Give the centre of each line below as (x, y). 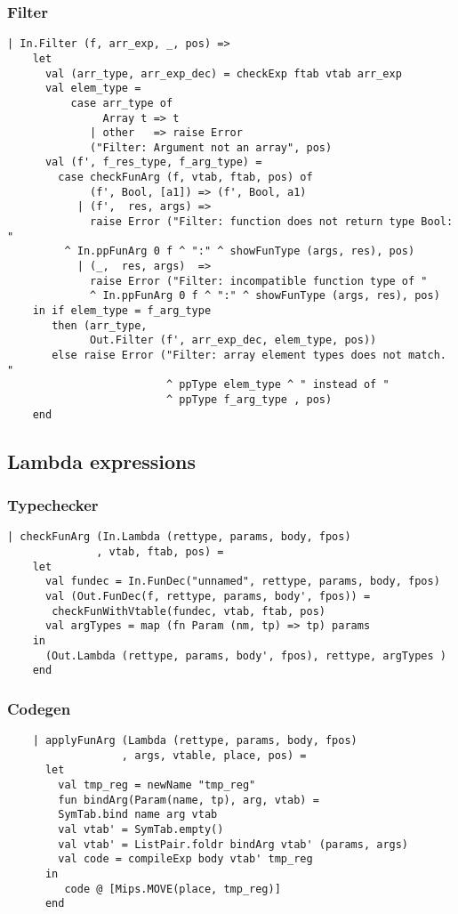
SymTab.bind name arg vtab (138, 815)
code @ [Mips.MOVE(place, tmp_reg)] (173, 889)
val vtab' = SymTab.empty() (141, 829)
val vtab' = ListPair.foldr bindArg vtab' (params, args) (233, 844)
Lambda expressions (102, 461)
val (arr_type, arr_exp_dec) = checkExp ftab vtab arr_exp (223, 73)
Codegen (39, 708)
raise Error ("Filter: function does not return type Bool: (272, 222)
